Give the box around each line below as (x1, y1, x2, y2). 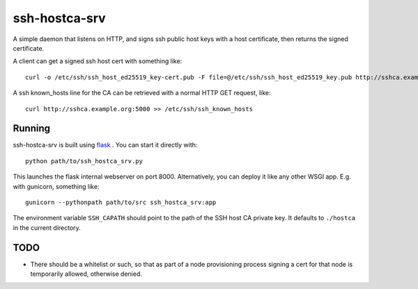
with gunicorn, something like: (13, 182, 100, 190)
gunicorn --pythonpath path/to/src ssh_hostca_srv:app (25, 198, 217, 206)
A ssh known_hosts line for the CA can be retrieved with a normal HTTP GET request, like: (13, 89, 271, 97)
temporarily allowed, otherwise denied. (30, 270, 143, 278)
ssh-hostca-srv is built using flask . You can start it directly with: (13, 141, 198, 149)
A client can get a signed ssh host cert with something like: (13, 57, 183, 65)
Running (13, 122, 51, 135)
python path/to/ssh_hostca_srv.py (25, 157, 143, 165)
